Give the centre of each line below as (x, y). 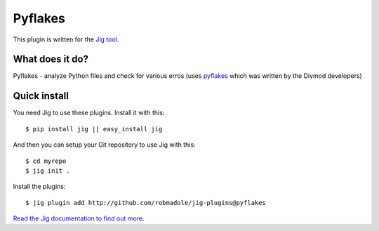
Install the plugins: (39, 187)
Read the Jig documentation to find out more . (79, 218)
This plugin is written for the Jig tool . (66, 39)
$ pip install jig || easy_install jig (94, 129)
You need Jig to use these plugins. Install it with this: (89, 113)
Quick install (41, 96)
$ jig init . (48, 171)
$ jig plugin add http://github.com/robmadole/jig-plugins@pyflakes (146, 203)
